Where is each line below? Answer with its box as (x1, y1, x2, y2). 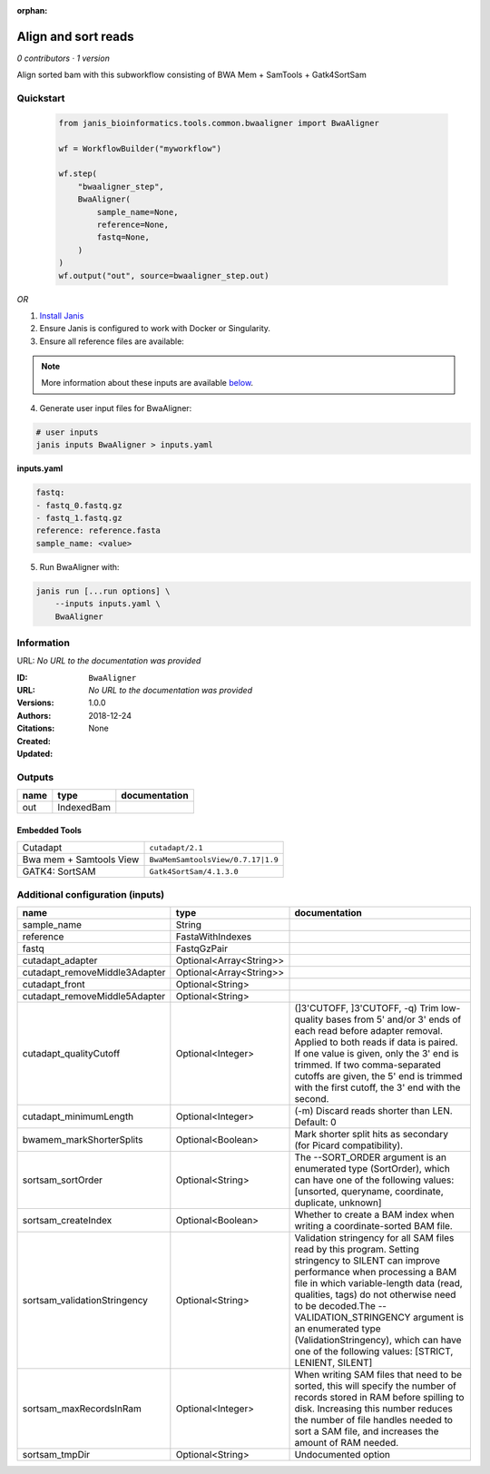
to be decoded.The (294, 1299, 377, 1312)
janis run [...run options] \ (35, 585, 171, 596)
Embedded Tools (16, 824, 82, 835)
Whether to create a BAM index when (294, 1208, 455, 1221)
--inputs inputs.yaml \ (54, 599, 161, 609)
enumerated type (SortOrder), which (294, 1162, 451, 1174)
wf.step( (58, 169, 98, 179)
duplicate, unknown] (294, 1196, 382, 1209)
